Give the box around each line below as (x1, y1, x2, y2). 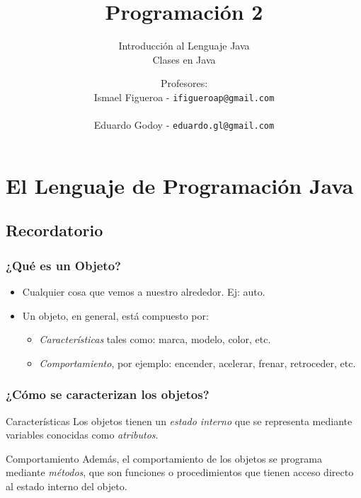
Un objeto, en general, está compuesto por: (22, 308, 209, 323)
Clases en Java (152, 52, 216, 66)
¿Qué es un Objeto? (6, 256, 121, 274)
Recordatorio (6, 219, 103, 241)
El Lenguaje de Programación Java (6, 170, 354, 199)
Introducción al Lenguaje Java (118, 38, 250, 53)
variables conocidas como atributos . (6, 427, 159, 442)
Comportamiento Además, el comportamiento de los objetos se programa (6, 451, 322, 465)
